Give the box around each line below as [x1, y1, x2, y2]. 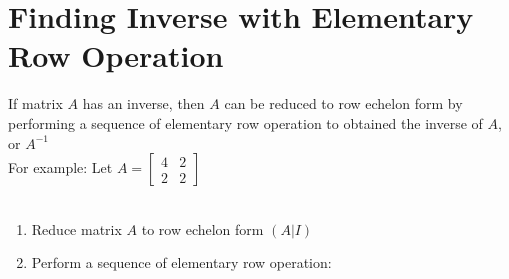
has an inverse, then [82, 93, 205, 114]
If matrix [8, 93, 63, 114]
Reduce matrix [31, 218, 122, 239]
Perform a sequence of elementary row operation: [31, 252, 332, 273]
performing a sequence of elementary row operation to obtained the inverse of [8, 112, 483, 133]
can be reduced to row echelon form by [224, 93, 463, 114]
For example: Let [8, 157, 113, 178]
